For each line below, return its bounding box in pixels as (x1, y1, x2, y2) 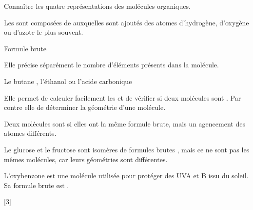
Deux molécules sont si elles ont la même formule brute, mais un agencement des (4, 118, 245, 128)
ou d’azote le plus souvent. (4, 27, 83, 37)
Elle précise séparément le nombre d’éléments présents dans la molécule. (4, 60, 219, 70)
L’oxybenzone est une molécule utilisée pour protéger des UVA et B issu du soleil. (4, 170, 249, 181)
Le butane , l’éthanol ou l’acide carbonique (4, 76, 132, 86)
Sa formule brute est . (4, 180, 69, 190)
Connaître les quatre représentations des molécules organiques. (4, 1, 191, 11)
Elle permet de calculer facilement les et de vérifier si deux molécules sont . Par (4, 92, 241, 103)
